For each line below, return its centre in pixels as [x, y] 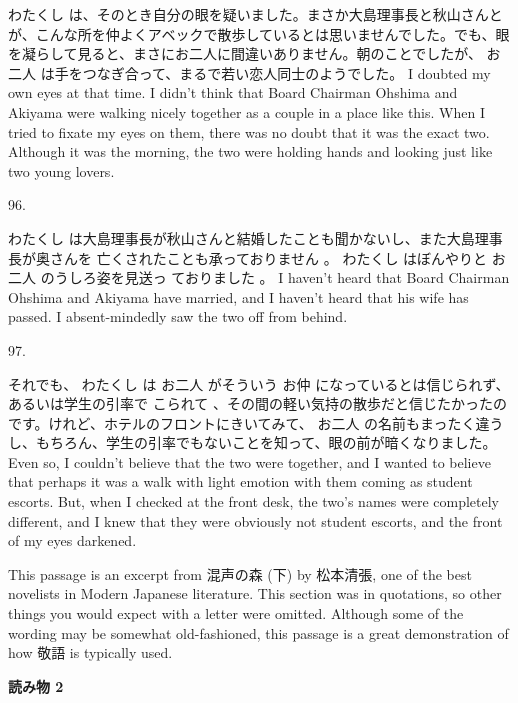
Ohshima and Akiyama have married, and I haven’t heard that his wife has [238, 296]
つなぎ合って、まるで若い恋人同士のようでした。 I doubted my [286, 72]
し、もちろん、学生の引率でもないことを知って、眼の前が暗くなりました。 [252, 442]
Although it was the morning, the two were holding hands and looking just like [250, 151]
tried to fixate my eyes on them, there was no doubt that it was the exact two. [249, 131]
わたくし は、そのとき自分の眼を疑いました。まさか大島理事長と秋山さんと [255, 14]
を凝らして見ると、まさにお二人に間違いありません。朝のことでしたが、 [245, 53]
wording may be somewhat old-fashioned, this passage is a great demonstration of [258, 632]
